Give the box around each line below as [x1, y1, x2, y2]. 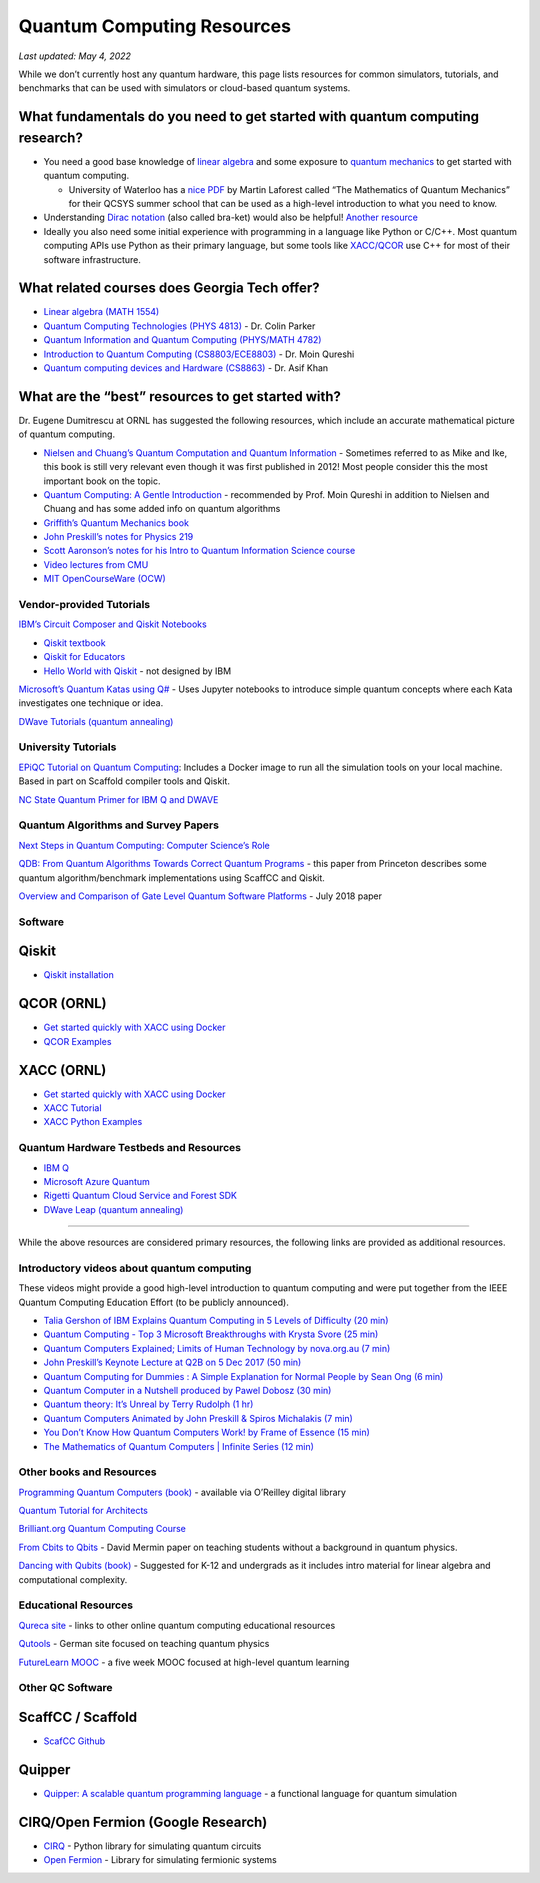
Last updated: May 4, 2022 [18, 50, 132, 62]
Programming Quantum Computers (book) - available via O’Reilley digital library [18, 1486, 347, 1498]
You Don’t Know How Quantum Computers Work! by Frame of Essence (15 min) [43, 1426, 370, 1439]
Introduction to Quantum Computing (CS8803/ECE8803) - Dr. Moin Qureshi [43, 348, 355, 360]
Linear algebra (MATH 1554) [43, 306, 160, 318]
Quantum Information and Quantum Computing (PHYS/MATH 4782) [43, 334, 322, 346]
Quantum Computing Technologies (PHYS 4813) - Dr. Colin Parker [43, 320, 316, 332]
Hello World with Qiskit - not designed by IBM [43, 665, 232, 677]
